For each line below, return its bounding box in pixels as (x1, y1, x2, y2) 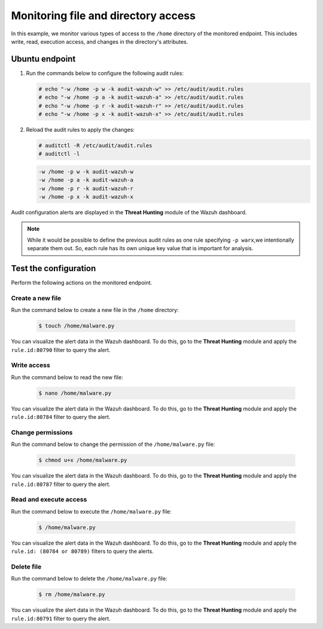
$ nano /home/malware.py (38, 390, 112, 396)
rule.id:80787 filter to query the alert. (11, 481, 111, 488)
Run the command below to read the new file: (11, 373, 123, 381)
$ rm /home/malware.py (38, 591, 105, 598)
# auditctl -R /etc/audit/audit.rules (38, 142, 153, 149)
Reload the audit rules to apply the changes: (26, 126, 135, 133)
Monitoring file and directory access (11, 9, 196, 22)
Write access (11, 361, 50, 369)
